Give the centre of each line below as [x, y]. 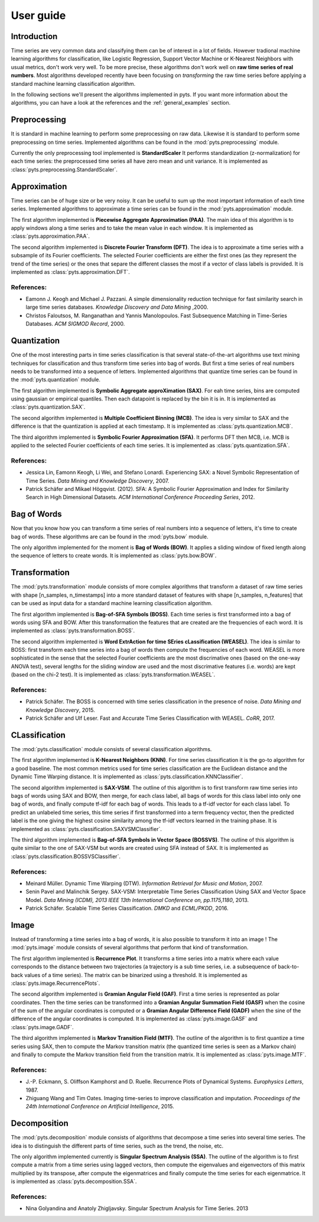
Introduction [34, 36]
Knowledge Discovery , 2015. [60, 710]
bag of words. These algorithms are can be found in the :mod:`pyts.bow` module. [110, 536]
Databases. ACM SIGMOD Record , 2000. [75, 324]
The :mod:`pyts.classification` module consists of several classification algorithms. [111, 749]
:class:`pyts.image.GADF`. [42, 1027]
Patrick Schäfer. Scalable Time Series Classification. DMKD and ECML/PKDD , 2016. [127, 909]
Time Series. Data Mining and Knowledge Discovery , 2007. [97, 481]
